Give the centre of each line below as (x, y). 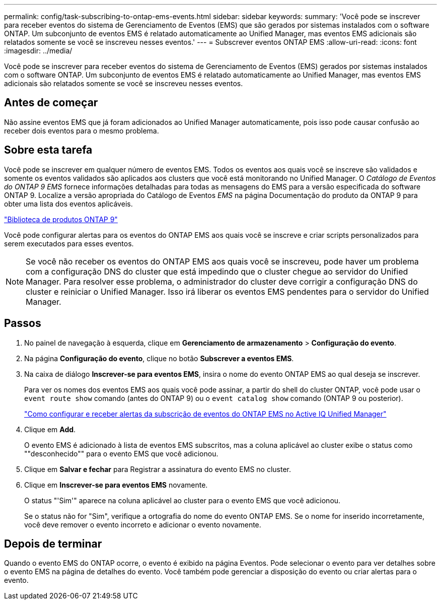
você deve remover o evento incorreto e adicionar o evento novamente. (143, 524)
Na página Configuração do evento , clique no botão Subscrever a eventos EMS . (159, 358)
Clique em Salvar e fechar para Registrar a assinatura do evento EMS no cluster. (158, 469)
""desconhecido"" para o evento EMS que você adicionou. (121, 453)
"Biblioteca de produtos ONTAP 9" (61, 219)
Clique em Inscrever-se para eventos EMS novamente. (116, 485)
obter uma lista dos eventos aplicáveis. (68, 204)
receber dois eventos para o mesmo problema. (82, 130)
